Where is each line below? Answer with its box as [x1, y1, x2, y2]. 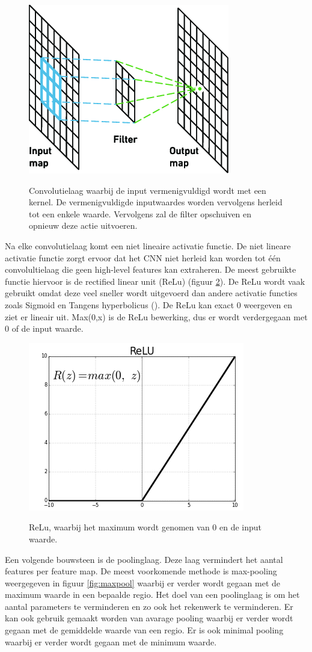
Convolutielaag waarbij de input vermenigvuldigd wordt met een [29, 184, 266, 196]
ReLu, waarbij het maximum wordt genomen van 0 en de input [29, 521, 262, 533]
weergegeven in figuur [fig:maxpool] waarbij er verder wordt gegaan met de [5, 576, 281, 589]
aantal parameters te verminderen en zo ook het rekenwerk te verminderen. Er [5, 600, 293, 612]
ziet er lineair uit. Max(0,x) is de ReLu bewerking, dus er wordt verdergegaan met [5, 310, 308, 323]
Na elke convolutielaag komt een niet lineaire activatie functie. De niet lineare [5, 239, 291, 252]
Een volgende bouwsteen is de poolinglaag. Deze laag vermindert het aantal [5, 553, 283, 565]
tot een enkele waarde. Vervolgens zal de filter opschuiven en [29, 207, 252, 220]
